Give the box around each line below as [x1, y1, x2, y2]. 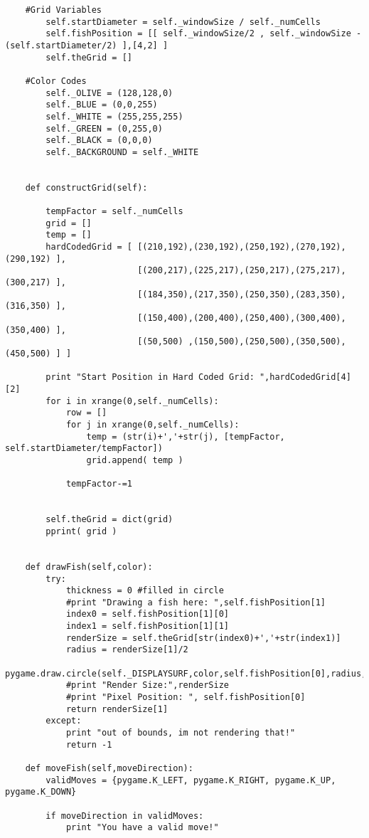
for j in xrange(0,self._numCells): [65, 419, 240, 430]
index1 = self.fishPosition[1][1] [65, 621, 229, 632]
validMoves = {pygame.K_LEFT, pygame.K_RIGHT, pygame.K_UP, [46, 775, 336, 785]
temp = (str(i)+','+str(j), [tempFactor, [86, 431, 285, 442]
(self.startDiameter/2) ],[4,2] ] [5, 40, 169, 51]
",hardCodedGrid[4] [259, 372, 351, 383]
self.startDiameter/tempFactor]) [5, 443, 163, 454]
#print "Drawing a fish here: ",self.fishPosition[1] [65, 597, 326, 608]
